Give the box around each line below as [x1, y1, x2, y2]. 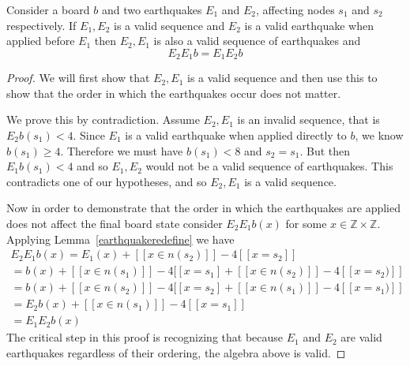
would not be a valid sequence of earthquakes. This [145, 158, 393, 174]
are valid [340, 329, 382, 345]
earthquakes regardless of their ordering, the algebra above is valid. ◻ [6, 344, 346, 360]
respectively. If [6, 17, 77, 33]
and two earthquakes [101, 2, 202, 17]
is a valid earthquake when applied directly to [125, 127, 347, 144]
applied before [6, 32, 75, 49]
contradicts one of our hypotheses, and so [6, 173, 207, 189]
